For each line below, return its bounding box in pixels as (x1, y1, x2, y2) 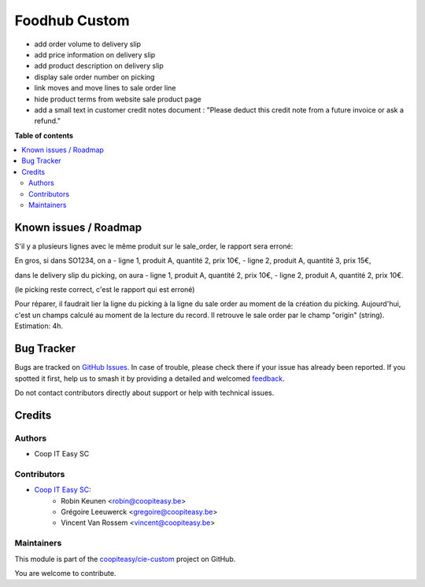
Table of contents (14, 131, 74, 140)
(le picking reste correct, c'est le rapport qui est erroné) (14, 285, 195, 294)
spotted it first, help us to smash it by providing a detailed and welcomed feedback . (14, 374, 285, 383)
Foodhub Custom (14, 12, 130, 29)
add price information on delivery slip (34, 50, 156, 59)
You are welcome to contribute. (14, 568, 116, 578)
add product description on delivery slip (34, 61, 164, 71)
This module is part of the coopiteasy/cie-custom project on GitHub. (14, 554, 236, 563)
